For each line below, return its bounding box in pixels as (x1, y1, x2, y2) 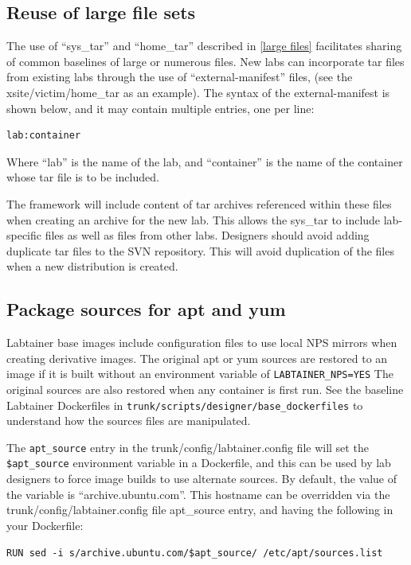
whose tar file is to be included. (6, 169, 159, 185)
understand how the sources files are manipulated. (6, 412, 251, 429)
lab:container (6, 130, 81, 142)
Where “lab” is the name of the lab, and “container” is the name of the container (6, 153, 403, 169)
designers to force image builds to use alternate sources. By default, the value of (6, 470, 397, 487)
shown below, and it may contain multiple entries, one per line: (6, 99, 315, 116)
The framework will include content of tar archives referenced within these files (6, 195, 392, 212)
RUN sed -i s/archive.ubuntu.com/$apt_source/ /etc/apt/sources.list (6, 547, 383, 559)
